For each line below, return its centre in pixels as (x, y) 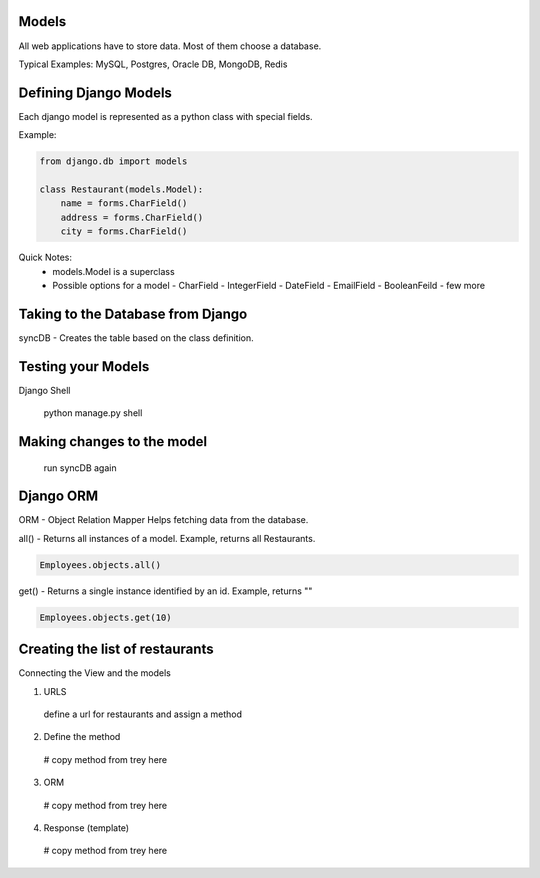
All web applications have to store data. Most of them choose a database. (170, 46)
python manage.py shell (93, 413)
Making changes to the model (113, 441)
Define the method (82, 737)
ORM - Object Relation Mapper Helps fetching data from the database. (163, 520)
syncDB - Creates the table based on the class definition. (136, 337)
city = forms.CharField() (124, 231)
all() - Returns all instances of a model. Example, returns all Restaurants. (167, 538)
